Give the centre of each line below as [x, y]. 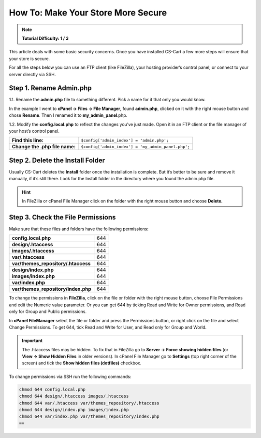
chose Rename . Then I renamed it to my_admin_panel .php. [68, 115]
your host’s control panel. [34, 131]
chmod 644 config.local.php [52, 389]
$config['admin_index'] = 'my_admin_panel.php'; [136, 147]
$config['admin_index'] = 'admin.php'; [125, 140]
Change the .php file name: [44, 147]
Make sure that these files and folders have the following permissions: [79, 229]
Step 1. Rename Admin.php [50, 88]
